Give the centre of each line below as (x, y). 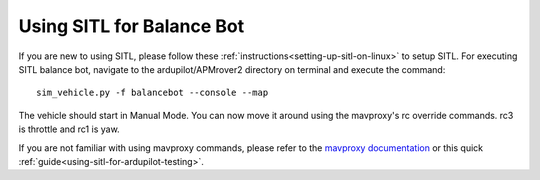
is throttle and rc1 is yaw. (69, 129)
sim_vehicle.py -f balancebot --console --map (152, 93)
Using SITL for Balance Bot (131, 26)
